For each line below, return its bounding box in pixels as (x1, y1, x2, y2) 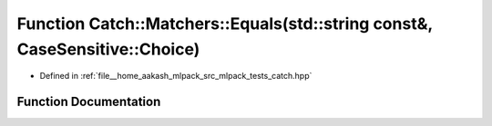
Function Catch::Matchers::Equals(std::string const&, (16, 14, 433, 34)
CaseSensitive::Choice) (16, 39, 200, 59)
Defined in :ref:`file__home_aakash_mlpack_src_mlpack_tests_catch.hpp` (39, 71, 313, 82)
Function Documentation (16, 94, 161, 110)
